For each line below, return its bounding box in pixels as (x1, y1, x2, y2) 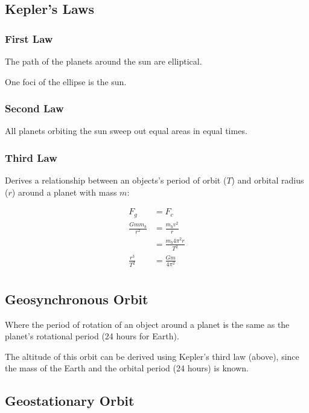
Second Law (5, 101, 64, 116)
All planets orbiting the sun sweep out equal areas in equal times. (5, 124, 247, 137)
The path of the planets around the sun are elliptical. (5, 55, 202, 67)
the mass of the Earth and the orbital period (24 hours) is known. (5, 362, 249, 374)
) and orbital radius (231, 174, 304, 187)
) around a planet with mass (11, 185, 117, 198)
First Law (5, 31, 53, 46)
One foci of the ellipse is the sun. (5, 75, 127, 88)
